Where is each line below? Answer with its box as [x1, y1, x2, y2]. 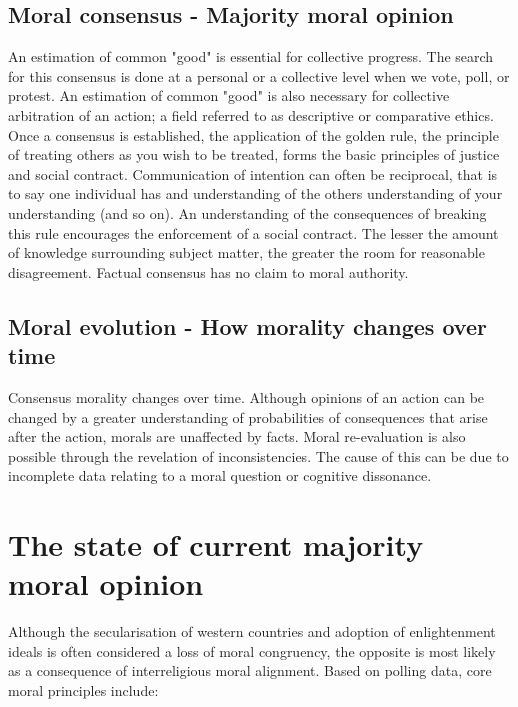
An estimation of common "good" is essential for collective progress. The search [8, 46, 494, 67]
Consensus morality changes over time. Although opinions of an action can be [8, 386, 485, 407]
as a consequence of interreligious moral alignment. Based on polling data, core [8, 660, 492, 681]
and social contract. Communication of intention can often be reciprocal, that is [8, 163, 498, 184]
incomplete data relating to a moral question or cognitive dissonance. [8, 465, 432, 486]
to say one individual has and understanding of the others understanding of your [8, 183, 503, 204]
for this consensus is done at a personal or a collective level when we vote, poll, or [8, 65, 510, 86]
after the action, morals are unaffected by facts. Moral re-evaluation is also [8, 426, 466, 447]
